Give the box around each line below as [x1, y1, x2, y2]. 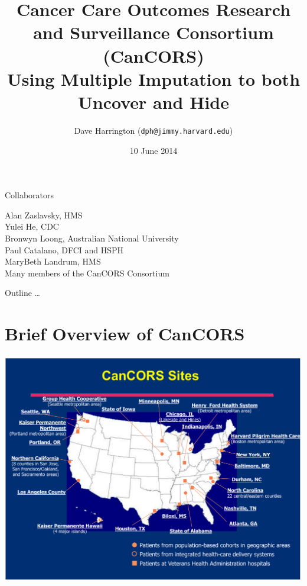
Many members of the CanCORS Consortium [5, 266, 169, 279]
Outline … [5, 286, 40, 299]
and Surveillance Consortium [33, 20, 274, 44]
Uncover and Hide [78, 89, 229, 114]
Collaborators [5, 189, 54, 201]
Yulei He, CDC [5, 220, 59, 233]
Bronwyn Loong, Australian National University [5, 231, 179, 244]
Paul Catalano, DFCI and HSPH [5, 243, 124, 256]
